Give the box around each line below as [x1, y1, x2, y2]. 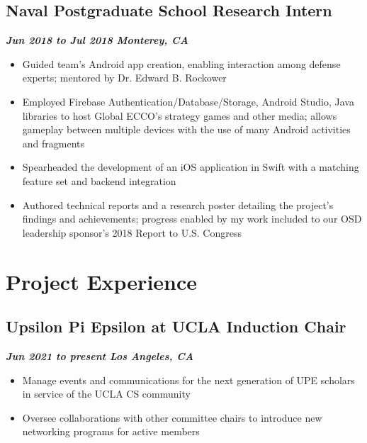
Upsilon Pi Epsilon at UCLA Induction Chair [6, 315, 346, 337]
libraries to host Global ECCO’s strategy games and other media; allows [22, 108, 337, 123]
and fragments [22, 135, 85, 150]
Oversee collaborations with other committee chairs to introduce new [22, 410, 322, 425]
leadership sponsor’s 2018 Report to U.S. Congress [22, 225, 242, 240]
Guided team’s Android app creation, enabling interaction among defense [22, 56, 341, 71]
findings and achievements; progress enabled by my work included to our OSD [22, 211, 362, 226]
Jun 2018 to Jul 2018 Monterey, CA [6, 33, 188, 47]
